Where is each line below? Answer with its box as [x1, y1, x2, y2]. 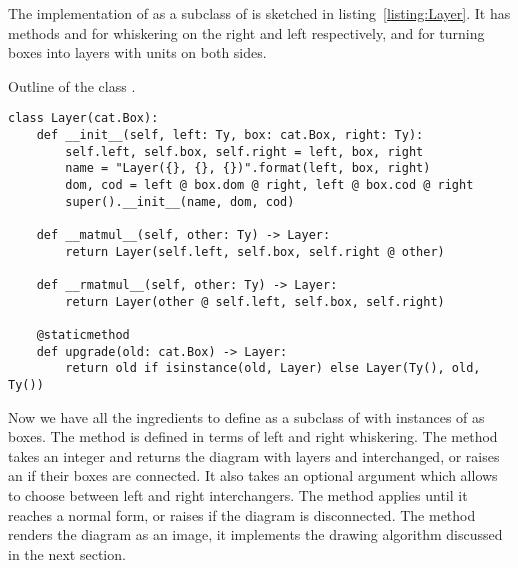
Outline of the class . [8, 75, 136, 96]
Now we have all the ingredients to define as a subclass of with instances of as [8, 406, 485, 427]
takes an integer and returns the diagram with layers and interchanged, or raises [8, 445, 500, 466]
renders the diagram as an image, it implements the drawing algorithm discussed [8, 524, 503, 545]
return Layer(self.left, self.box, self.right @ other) [65, 244, 445, 259]
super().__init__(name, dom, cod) [65, 194, 295, 209]
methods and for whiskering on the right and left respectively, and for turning [8, 22, 485, 43]
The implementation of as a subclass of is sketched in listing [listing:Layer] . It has [8, 3, 511, 23]
